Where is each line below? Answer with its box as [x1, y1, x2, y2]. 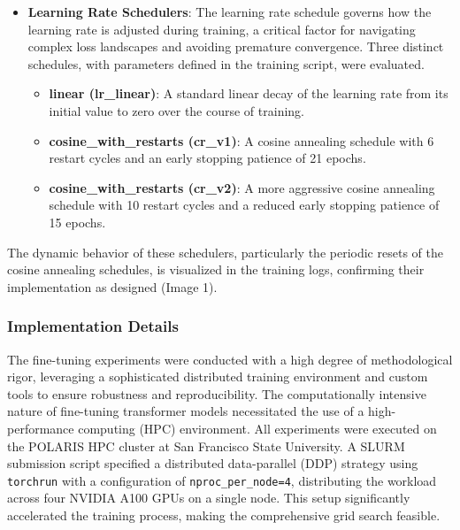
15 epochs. [49, 212, 106, 231]
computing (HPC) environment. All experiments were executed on [78, 419, 437, 437]
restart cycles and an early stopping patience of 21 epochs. [49, 149, 366, 167]
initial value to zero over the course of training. [49, 101, 304, 119]
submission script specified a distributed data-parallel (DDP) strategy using [7, 454, 418, 472]
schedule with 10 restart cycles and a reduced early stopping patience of [49, 196, 440, 214]
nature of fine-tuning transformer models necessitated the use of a [7, 402, 364, 420]
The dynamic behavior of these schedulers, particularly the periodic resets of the [7, 242, 443, 261]
